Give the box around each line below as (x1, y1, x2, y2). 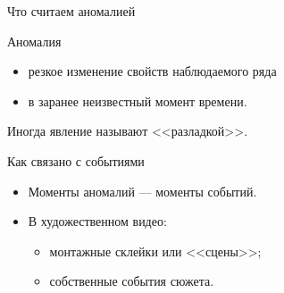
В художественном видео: (28, 212, 167, 230)
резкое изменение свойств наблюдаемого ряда (28, 62, 277, 80)
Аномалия (7, 31, 62, 50)
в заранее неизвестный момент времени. (28, 91, 247, 110)
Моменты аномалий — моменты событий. (28, 181, 257, 200)
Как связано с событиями (7, 151, 145, 170)
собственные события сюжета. (49, 272, 214, 290)
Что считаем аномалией (7, 2, 136, 20)
